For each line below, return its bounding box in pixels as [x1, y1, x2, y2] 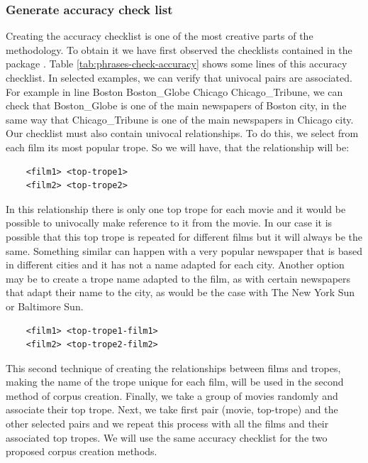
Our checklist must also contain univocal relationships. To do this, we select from [6, 126, 359, 141]
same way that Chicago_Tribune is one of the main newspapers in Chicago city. [6, 111, 354, 126]
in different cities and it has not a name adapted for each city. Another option [6, 257, 345, 272]
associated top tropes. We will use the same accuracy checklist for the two [6, 430, 328, 445]
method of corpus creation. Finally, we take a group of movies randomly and [6, 388, 338, 403]
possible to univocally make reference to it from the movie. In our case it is [6, 215, 333, 230]
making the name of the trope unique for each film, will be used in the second [6, 374, 344, 389]
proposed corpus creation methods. [6, 444, 157, 459]
